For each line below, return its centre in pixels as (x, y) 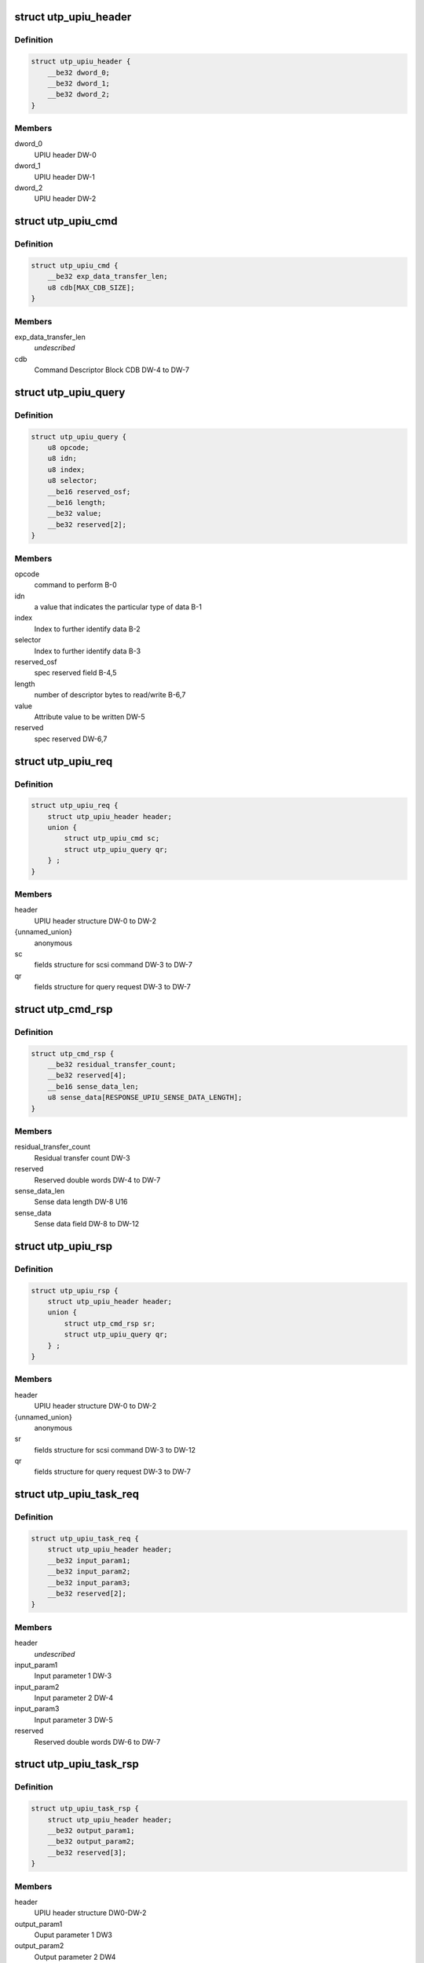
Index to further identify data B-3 (88, 651)
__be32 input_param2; (89, 1572)
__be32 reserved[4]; (87, 1075)
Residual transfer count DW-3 (82, 1157)
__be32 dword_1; (79, 83)
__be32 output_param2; (91, 1842)
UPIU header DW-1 (65, 177)
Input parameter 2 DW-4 (74, 1698)
